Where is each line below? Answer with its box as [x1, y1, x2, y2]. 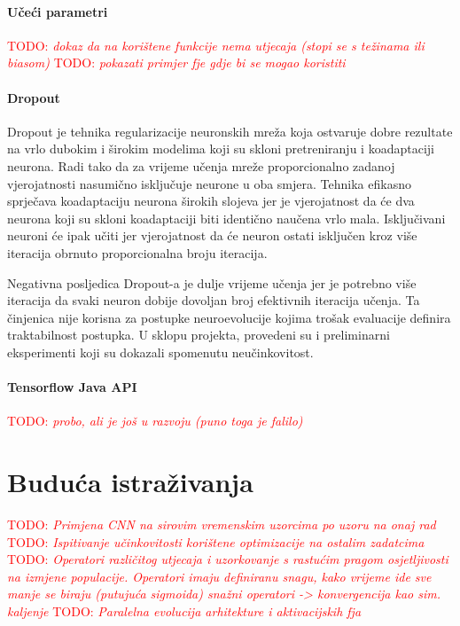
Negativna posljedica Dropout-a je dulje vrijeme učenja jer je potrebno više [7, 273, 417, 292]
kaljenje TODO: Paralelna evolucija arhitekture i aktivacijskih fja [7, 601, 362, 620]
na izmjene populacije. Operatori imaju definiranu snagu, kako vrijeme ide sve [7, 567, 432, 585]
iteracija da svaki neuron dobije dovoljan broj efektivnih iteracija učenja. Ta [7, 291, 420, 309]
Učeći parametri [7, 2, 108, 20]
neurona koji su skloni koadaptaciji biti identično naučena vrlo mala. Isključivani [7, 208, 446, 227]
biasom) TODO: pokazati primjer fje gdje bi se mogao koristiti [7, 53, 346, 72]
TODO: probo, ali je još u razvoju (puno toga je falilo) [7, 411, 303, 430]
